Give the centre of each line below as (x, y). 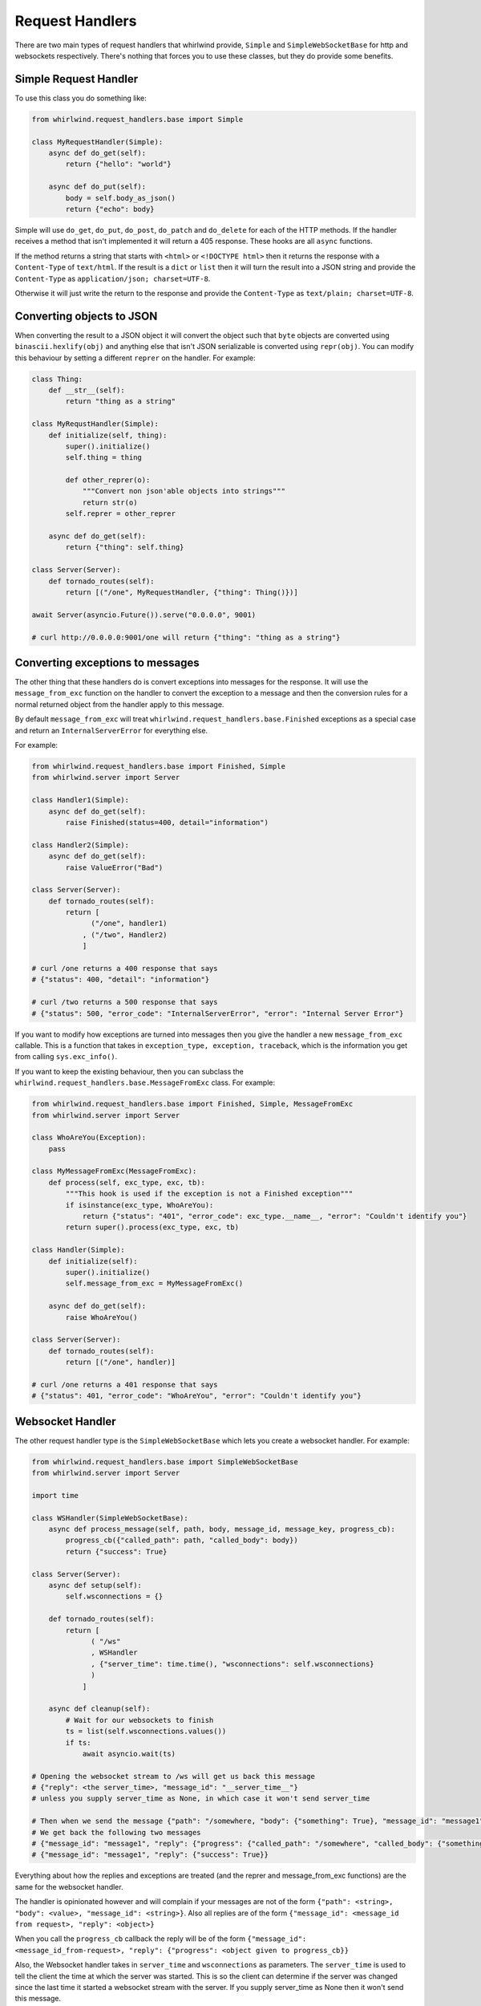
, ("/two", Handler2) (125, 934)
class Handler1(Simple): (81, 800)
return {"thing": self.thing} (125, 547)
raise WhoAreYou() (101, 1317)
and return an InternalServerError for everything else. (111, 730)
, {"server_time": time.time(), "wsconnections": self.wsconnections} (232, 1664)
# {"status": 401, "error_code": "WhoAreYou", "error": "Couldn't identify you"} (197, 1396)
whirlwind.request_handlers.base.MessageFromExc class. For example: (145, 1082)
